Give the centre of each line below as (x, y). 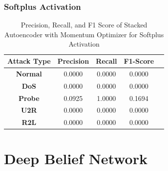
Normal (29, 73)
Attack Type (29, 61)
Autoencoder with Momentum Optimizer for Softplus (84, 34)
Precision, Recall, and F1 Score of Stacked (84, 25)
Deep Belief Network (76, 158)
